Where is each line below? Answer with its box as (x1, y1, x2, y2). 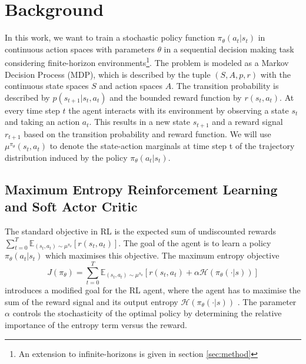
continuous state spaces (5, 80, 89, 92)
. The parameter (237, 295, 297, 307)
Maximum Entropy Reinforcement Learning (5, 180, 278, 198)
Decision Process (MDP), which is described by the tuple (5, 68, 211, 80)
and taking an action (5, 115, 80, 128)
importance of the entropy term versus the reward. (5, 318, 187, 330)
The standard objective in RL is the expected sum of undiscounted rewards (5, 225, 276, 237)
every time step (5, 104, 60, 116)
